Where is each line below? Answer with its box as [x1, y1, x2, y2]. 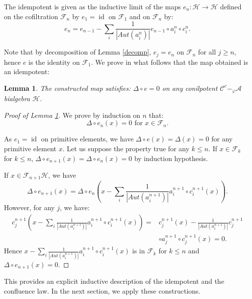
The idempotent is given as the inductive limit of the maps [4, 1, 181, 11]
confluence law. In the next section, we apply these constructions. [4, 285, 201, 296]
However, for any [4, 202, 55, 213]
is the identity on [28, 56, 80, 67]
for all [198, 47, 216, 57]
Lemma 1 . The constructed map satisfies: [4, 82, 131, 93]
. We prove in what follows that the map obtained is [91, 56, 249, 67]
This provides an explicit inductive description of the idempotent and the [4, 276, 225, 286]
